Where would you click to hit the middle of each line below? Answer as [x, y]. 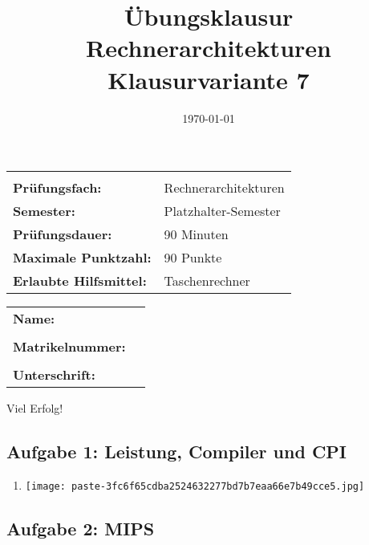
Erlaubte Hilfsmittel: [80, 281]
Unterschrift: [54, 375]
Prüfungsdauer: [63, 234]
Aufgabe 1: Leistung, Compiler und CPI [177, 451]
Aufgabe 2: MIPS [81, 528]
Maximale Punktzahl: [82, 258]
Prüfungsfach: [57, 188]
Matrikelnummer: [69, 347]
